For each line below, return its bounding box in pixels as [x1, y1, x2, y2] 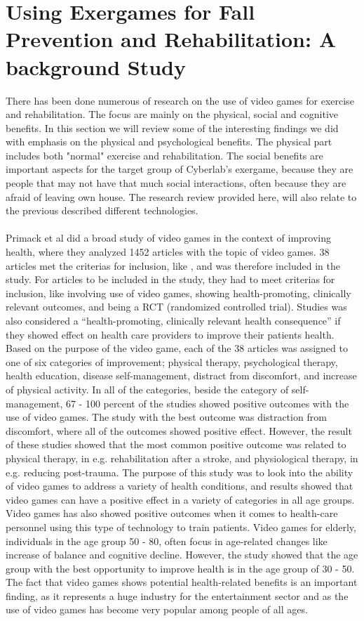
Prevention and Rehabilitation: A [6, 25, 336, 53]
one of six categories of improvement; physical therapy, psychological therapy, [6, 354, 338, 369]
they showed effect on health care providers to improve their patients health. [6, 327, 335, 341]
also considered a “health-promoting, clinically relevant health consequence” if [6, 313, 341, 327]
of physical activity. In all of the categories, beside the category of [6, 381, 289, 396]
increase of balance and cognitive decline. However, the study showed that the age [6, 547, 358, 562]
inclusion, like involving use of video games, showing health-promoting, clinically [6, 285, 351, 300]
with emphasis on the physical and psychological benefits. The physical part [6, 134, 332, 149]
